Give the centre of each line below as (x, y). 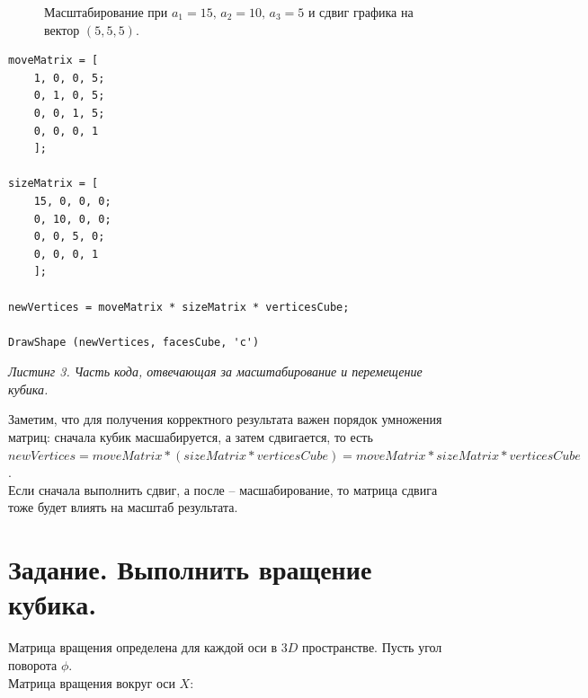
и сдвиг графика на (361, 12)
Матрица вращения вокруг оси (92, 682)
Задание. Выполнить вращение (190, 569)
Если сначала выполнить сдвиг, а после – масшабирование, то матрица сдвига (223, 489)
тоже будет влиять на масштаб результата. (123, 507)
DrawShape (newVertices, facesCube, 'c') (134, 342)
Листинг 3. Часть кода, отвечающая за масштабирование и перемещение (215, 371)
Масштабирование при (106, 12)
